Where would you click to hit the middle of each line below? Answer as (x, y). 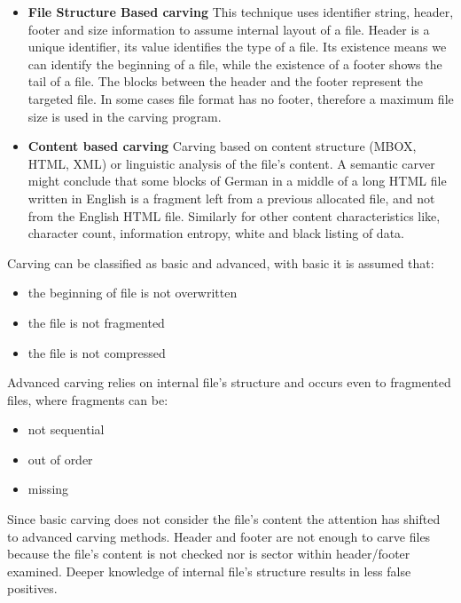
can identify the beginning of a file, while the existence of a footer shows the (235, 63)
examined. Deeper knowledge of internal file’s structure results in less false (209, 571)
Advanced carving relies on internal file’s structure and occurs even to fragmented (229, 382)
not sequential (66, 429)
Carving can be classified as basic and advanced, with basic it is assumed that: (221, 262)
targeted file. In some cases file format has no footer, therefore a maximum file (241, 98)
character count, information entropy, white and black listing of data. (216, 233)
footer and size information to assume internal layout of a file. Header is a (229, 29)
